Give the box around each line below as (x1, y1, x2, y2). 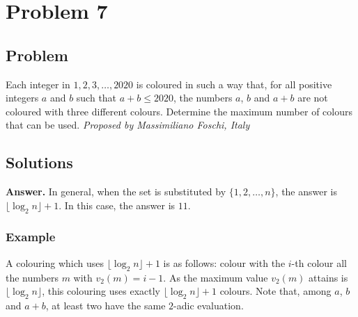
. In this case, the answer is (59, 197, 176, 212)
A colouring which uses (6, 255, 104, 270)
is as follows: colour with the (163, 255, 286, 270)
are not (297, 90, 328, 105)
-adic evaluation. (173, 298, 244, 312)
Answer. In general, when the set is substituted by (6, 184, 226, 199)
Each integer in (6, 76, 70, 91)
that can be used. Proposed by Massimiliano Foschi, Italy (6, 117, 250, 132)
